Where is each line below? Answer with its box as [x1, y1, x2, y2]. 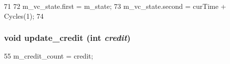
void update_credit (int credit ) [4, 32, 131, 44]
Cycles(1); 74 [4, 10, 44, 21]
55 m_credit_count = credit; [4, 51, 93, 61]
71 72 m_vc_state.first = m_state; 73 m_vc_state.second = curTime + [4, 1, 227, 11]
